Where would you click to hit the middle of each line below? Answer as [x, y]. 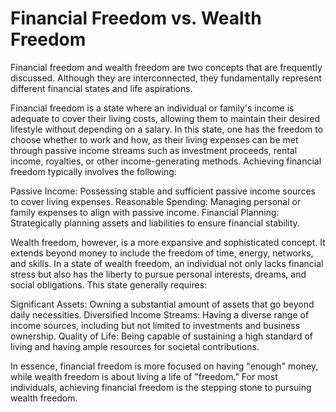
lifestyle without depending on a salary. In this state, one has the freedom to [167, 129]
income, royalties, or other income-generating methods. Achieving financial [166, 161]
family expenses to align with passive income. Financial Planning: [145, 212]
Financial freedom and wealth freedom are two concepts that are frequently [166, 67]
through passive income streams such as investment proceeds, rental [154, 150]
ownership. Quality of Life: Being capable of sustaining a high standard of [161, 336]
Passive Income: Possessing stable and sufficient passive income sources [163, 191]
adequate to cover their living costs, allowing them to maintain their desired [165, 118]
